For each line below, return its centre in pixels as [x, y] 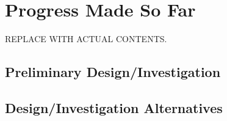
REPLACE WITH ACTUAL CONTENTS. [86, 39]
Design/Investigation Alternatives [114, 107]
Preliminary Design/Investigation [113, 72]
